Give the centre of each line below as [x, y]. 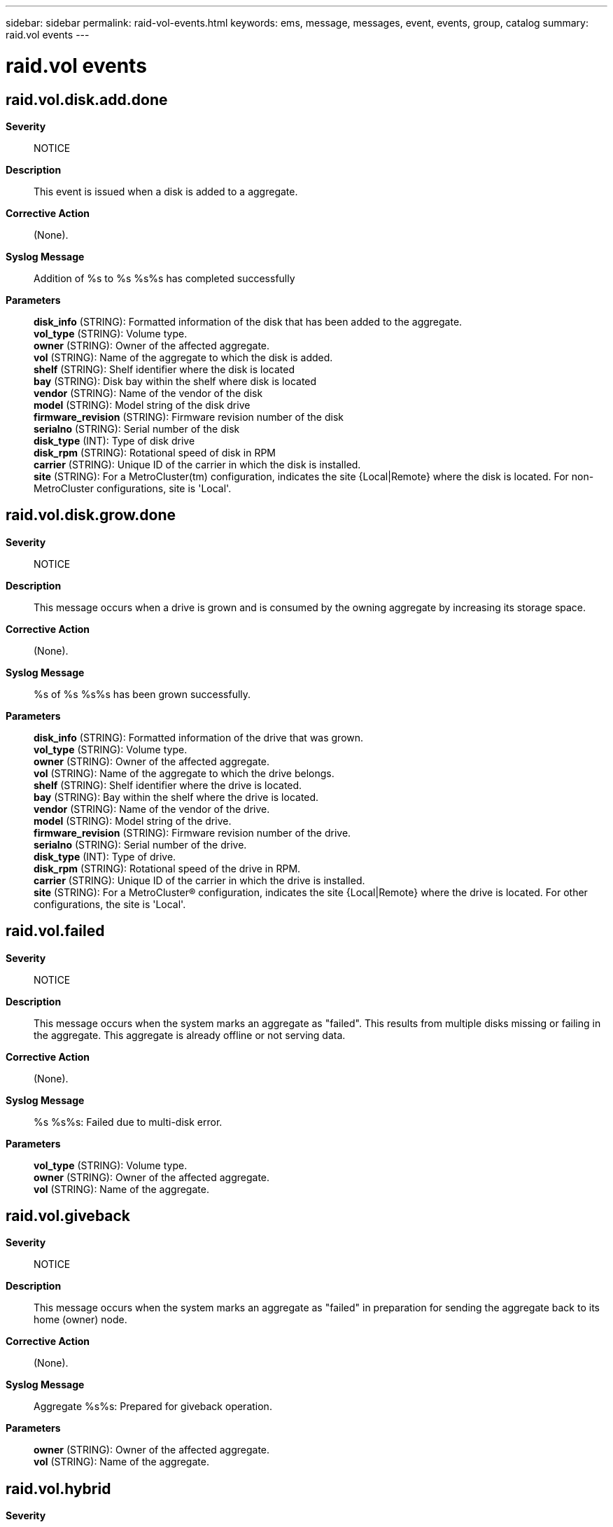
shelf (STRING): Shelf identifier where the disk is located [164, 369]
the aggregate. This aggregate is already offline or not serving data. [190, 1035]
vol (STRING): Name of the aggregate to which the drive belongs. [184, 773]
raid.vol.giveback [68, 1216]
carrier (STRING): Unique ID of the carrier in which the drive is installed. [199, 880]
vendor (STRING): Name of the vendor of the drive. [152, 809]
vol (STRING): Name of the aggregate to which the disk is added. [183, 357]
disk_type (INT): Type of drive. [105, 856]
